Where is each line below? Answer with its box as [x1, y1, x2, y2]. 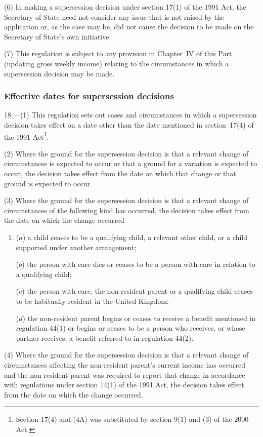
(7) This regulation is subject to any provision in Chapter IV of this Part [4, 48, 232, 59]
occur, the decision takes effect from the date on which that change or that [4, 168, 236, 178]
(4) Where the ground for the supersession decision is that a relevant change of [4, 349, 249, 360]
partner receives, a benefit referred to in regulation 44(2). [16, 332, 194, 343]
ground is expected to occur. [4, 178, 92, 188]
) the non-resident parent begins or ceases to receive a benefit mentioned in [22, 312, 256, 323]
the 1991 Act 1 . [4, 130, 49, 142]
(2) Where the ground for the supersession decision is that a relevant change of [4, 148, 249, 158]
